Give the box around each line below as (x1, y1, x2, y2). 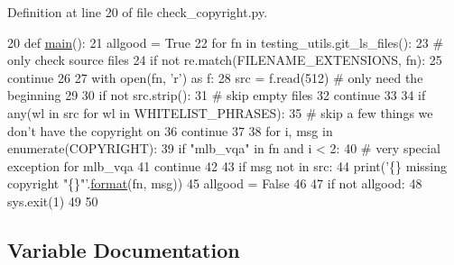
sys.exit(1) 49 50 (7, 191, 98, 210)
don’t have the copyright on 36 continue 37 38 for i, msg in (7, 121, 333, 140)
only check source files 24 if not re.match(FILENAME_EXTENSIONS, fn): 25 (7, 50, 442, 69)
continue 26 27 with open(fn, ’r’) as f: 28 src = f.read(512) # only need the (7, 68, 423, 87)
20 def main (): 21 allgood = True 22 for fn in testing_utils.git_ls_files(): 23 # (7, 32, 444, 51)
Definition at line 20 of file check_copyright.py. (7, 3, 268, 21)
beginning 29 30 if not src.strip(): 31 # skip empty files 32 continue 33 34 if (7, 86, 426, 105)
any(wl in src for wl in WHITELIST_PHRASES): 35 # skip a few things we (7, 103, 433, 122)
